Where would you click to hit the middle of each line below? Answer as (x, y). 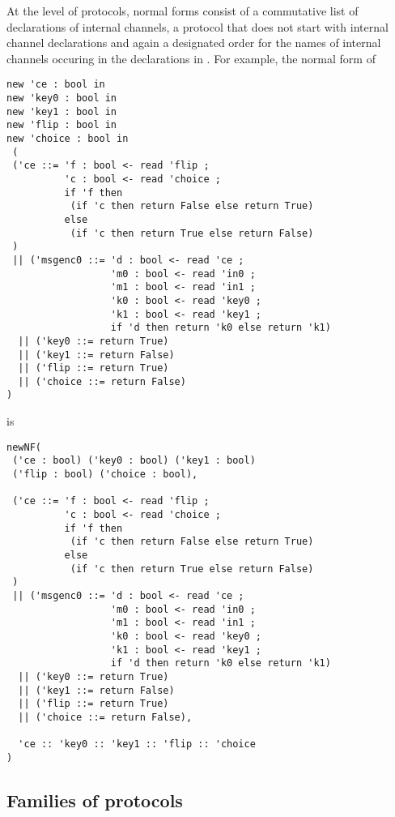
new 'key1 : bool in (62, 111)
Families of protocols (95, 800)
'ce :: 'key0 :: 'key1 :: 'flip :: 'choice (137, 744)
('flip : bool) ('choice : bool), (105, 475)
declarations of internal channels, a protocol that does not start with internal (197, 26)
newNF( (24, 447)
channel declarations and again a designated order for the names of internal (194, 43)
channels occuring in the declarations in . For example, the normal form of (191, 58)
